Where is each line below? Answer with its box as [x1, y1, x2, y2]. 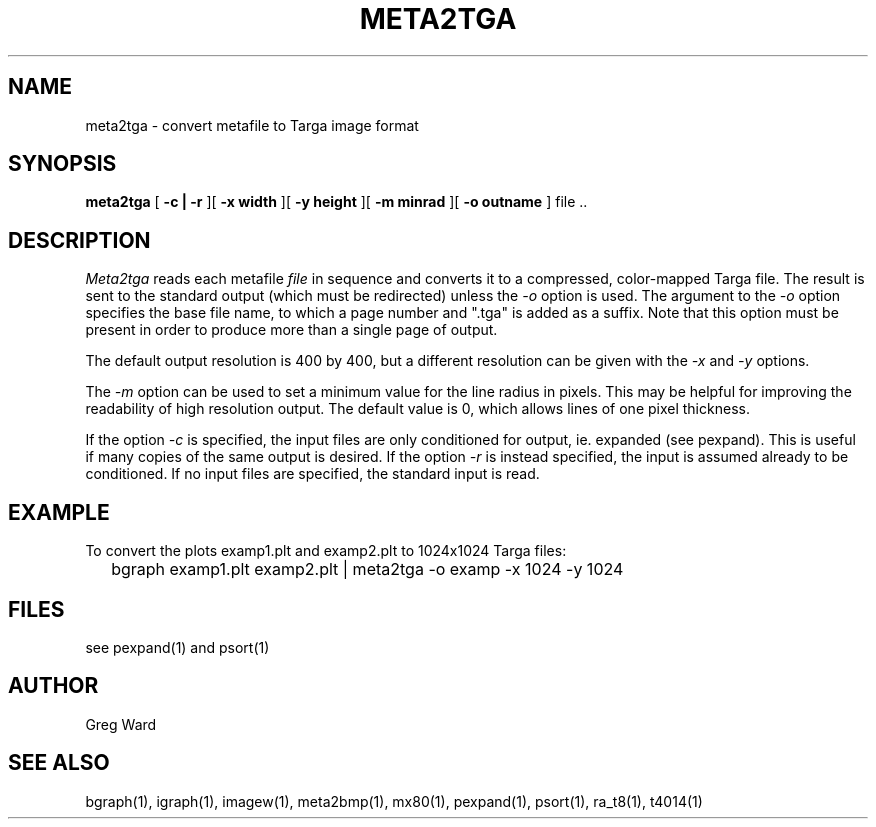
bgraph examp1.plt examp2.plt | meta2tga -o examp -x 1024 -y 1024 [111, 559, 624, 580]
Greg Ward [85, 715, 157, 733]
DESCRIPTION [8, 227, 151, 253]
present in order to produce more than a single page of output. [85, 321, 498, 339]
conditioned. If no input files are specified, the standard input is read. [85, 465, 540, 483]
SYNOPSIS [8, 151, 117, 177]
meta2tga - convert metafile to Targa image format [85, 116, 419, 134]
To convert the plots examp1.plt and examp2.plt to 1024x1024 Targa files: [85, 542, 567, 560]
